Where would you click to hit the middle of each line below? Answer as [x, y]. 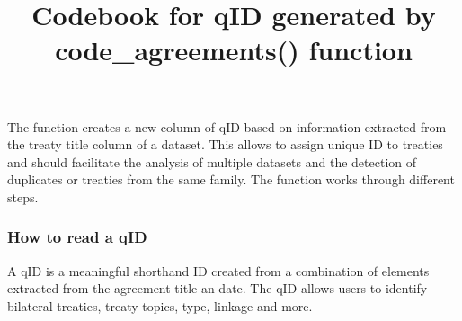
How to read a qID [77, 237]
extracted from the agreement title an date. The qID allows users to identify [218, 288]
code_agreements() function [234, 50]
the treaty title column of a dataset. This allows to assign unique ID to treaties [225, 144]
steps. [23, 196]
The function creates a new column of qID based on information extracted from [227, 126]
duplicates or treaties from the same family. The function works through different [231, 179]
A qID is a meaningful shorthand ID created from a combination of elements [218, 270]
